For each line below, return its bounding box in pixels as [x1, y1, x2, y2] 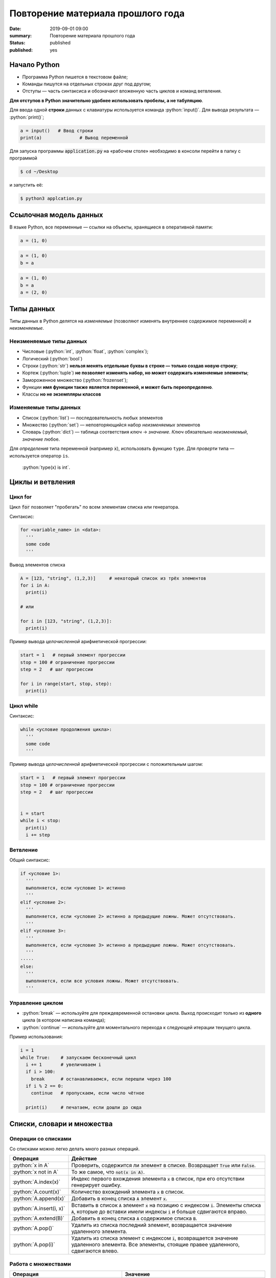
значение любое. [22, 436, 60, 442]
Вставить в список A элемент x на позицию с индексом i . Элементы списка [71, 1202, 261, 1209]
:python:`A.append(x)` [12, 1195, 66, 1202]
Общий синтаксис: [9, 857, 50, 863]
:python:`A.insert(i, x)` [12, 1205, 65, 1212]
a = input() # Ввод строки [20, 128, 94, 133]
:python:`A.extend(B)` [12, 1215, 65, 1222]
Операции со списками [9, 1135, 72, 1142]
